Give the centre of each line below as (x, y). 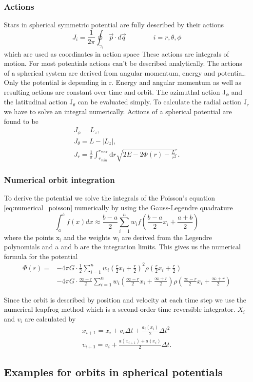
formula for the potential (41, 256)
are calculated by (50, 318)
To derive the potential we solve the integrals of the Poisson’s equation (110, 198)
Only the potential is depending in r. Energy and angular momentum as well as (123, 82)
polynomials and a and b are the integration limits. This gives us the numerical (122, 247)
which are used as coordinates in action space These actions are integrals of (117, 53)
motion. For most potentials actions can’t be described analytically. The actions (123, 63)
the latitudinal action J (39, 102)
